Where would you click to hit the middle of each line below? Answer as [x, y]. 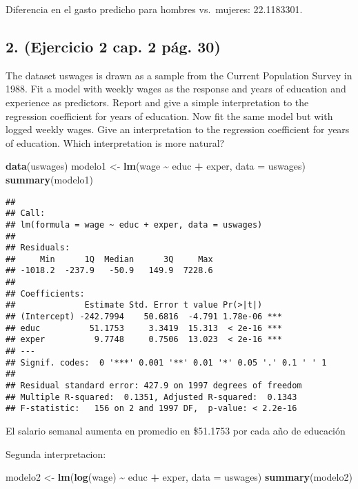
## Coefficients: [45, 293]
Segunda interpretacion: [56, 453]
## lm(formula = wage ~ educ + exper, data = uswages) [134, 224]
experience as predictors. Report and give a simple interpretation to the [157, 102]
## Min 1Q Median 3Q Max [109, 259]
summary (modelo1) [49, 179]
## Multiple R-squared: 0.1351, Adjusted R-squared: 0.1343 [151, 397]
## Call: [26, 213]
